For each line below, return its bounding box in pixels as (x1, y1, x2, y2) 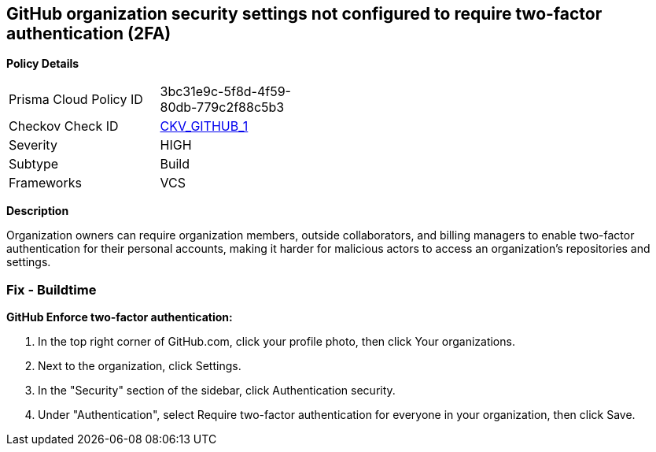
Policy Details (6, 57, 79, 71)
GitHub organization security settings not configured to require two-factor (6, 4, 603, 24)
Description (6, 204, 69, 218)
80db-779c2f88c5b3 (160, 99, 285, 116)
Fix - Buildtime (6, 281, 97, 298)
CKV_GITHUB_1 (160, 118, 249, 135)
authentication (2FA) (6, 24, 171, 43)
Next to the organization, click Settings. (38, 359, 241, 373)
